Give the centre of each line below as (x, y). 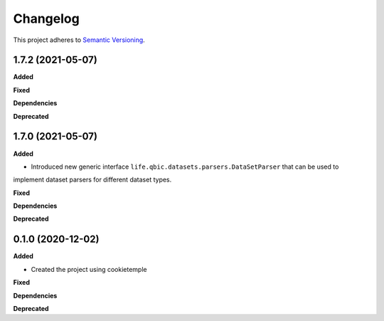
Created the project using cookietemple (89, 269)
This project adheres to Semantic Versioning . (79, 40)
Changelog (46, 19)
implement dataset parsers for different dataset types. (92, 180)
